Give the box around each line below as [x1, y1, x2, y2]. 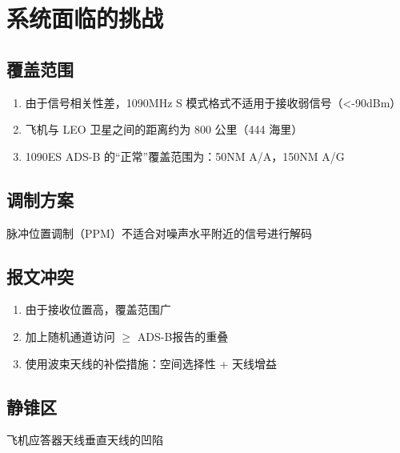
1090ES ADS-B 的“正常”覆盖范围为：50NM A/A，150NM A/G [25, 147, 345, 164]
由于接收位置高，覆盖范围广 [25, 301, 171, 318]
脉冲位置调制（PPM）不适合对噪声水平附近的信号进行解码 [6, 224, 312, 241]
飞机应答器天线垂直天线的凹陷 [6, 431, 163, 448]
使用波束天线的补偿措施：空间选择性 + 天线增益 [25, 355, 278, 371]
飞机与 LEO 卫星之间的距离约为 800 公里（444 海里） [25, 121, 303, 138]
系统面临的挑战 [6, 2, 164, 34]
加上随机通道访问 [25, 327, 115, 344]
